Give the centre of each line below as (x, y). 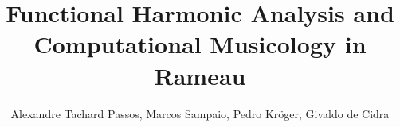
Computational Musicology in (200, 44)
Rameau (200, 75)
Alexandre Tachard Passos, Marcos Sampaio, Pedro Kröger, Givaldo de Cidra (200, 113)
